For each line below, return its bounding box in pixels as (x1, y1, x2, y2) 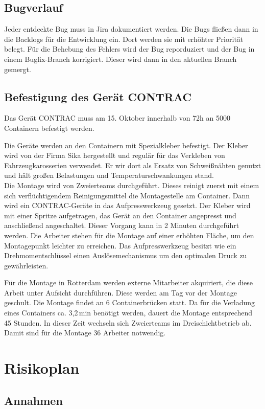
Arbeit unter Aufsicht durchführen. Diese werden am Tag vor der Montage (4, 287, 237, 298)
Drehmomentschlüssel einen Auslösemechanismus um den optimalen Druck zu (4, 250, 247, 261)
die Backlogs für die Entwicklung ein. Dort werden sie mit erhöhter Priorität (4, 33, 244, 44)
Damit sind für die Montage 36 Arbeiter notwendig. (4, 327, 166, 338)
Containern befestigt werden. (4, 122, 94, 133)
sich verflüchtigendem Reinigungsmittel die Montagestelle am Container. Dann (4, 190, 250, 200)
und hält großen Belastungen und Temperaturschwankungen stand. (4, 170, 214, 180)
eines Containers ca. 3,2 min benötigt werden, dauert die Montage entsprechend (4, 307, 253, 318)
